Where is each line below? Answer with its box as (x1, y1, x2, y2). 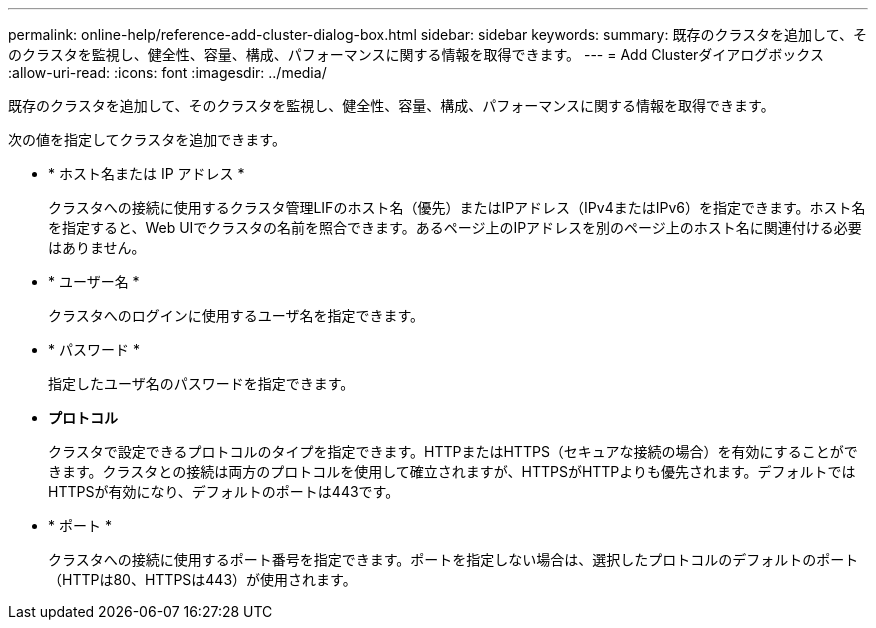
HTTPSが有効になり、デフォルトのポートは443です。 (48, 483, 400, 500)
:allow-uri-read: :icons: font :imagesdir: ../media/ (8, 64, 327, 81)
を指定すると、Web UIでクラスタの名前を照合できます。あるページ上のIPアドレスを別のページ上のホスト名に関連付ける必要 (48, 219, 862, 236)
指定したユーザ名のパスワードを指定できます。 (48, 375, 355, 392)
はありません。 (48, 239, 146, 256)
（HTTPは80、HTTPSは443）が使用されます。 (48, 571, 357, 588)
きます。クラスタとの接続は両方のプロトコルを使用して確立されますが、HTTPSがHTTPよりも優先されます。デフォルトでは (48, 463, 856, 480)
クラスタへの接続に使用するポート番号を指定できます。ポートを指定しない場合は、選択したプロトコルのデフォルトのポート (48, 551, 859, 568)
